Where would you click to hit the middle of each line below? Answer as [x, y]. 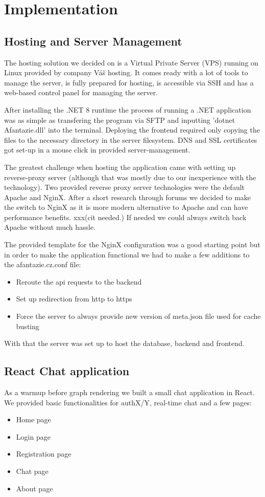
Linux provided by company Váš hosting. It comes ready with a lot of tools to [126, 72]
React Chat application [67, 371]
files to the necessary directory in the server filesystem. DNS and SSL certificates [131, 139]
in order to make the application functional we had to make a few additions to [127, 254]
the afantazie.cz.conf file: [43, 264]
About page [34, 488]
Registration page [44, 454]
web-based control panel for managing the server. [81, 92]
